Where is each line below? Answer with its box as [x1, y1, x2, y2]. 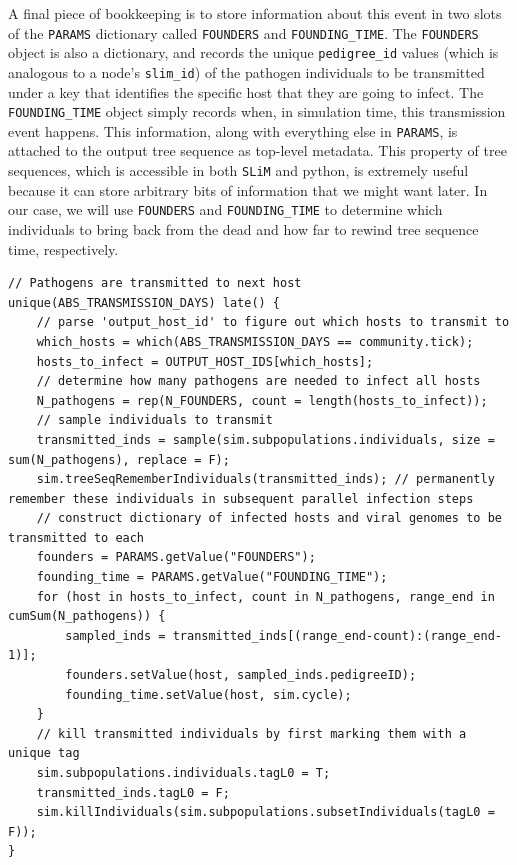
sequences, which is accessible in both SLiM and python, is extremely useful [8, 160, 469, 181]
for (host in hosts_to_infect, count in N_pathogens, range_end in [36, 589, 495, 604]
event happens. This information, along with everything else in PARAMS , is [8, 120, 458, 141]
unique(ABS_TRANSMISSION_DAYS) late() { [8, 295, 281, 310]
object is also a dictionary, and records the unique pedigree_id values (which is [8, 42, 499, 63]
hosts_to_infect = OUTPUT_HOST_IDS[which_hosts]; [36, 354, 374, 369]
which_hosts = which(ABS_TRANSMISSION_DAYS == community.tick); [36, 334, 474, 349]
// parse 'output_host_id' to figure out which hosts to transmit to [36, 315, 510, 330]
